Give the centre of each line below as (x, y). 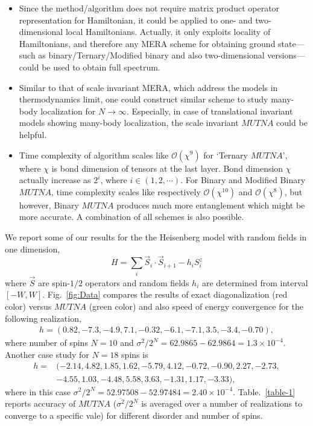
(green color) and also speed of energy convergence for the (196, 306)
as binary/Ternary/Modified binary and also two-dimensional (151, 55)
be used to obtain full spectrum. (101, 67)
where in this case (38, 391)
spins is (135, 354)
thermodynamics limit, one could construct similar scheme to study (144, 99)
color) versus (28, 306)
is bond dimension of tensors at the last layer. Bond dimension (167, 168)
